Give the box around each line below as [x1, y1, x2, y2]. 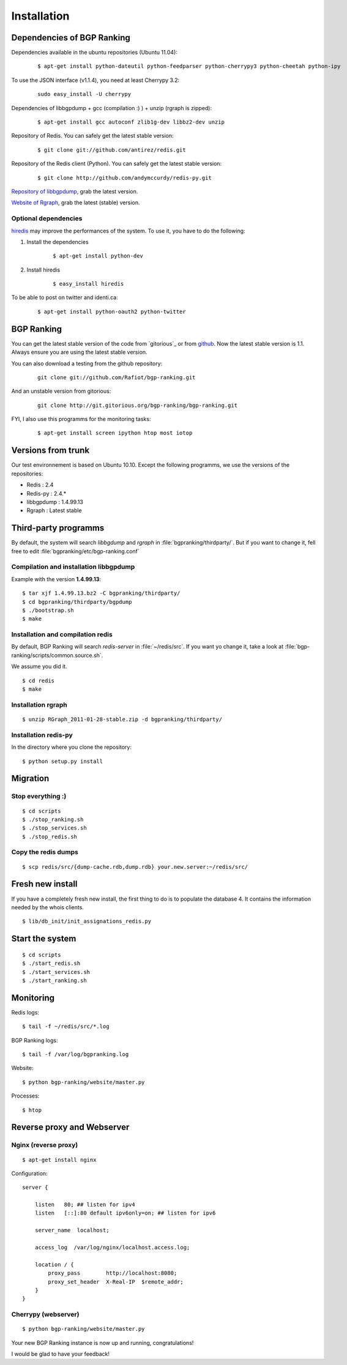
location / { [34, 1261, 74, 1268]
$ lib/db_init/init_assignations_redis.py [22, 918, 152, 925]
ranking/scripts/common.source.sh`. [11, 652, 103, 659]
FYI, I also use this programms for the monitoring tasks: [11, 415, 151, 423]
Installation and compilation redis [11, 630, 113, 639]
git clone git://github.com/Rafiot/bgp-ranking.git [37, 374, 196, 381]
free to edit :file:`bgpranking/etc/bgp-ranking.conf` [11, 548, 140, 555]
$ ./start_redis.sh [22, 960, 81, 967]
